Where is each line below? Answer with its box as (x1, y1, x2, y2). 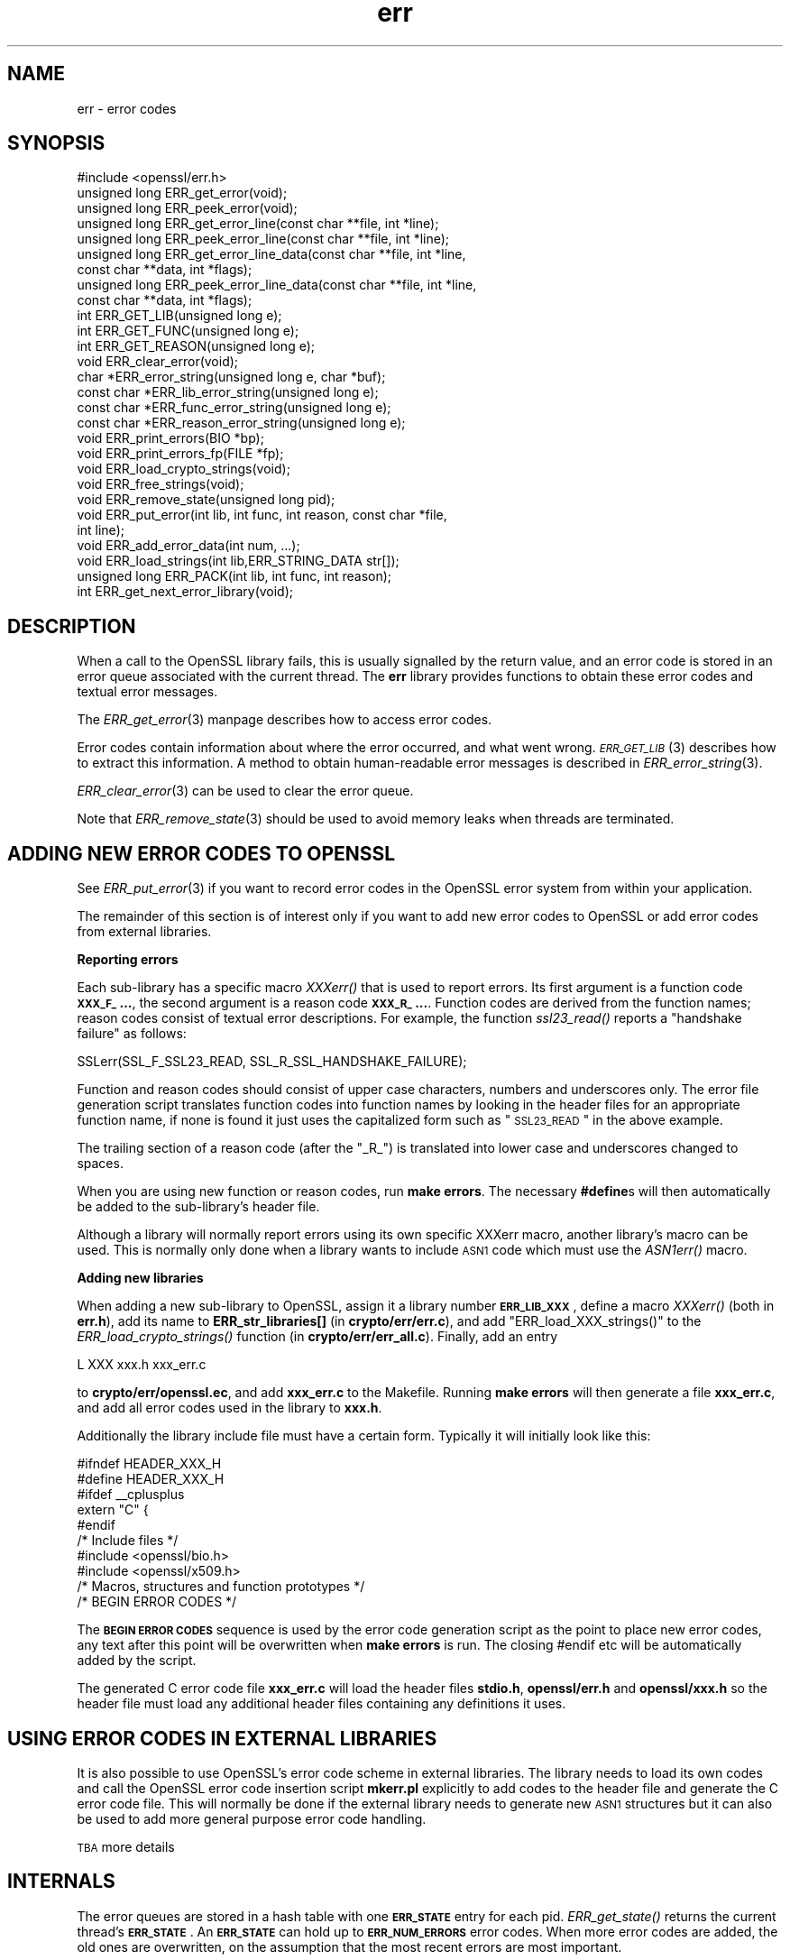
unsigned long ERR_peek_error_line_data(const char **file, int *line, (77, 277, 477, 293)
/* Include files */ (77, 1532, 179, 1549)
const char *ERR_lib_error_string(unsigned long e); (77, 384, 379, 400)
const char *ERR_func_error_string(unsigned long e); (77, 400, 391, 416)
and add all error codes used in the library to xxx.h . (77, 1400, 382, 1416)
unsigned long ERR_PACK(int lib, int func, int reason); (77, 568, 392, 584)
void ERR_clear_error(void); (77, 354, 239, 370)
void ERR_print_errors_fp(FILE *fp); (77, 446, 284, 462)
